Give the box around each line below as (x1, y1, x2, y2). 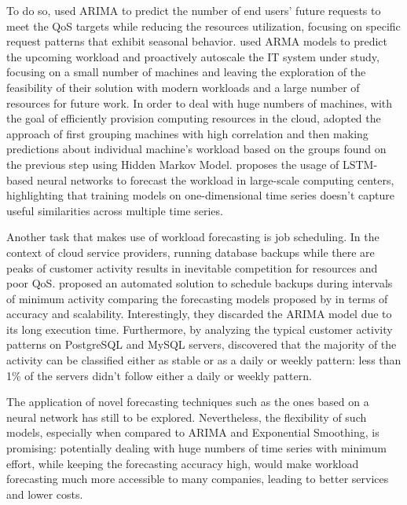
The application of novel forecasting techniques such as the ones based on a (6, 393, 369, 410)
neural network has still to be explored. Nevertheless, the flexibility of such (6, 408, 367, 425)
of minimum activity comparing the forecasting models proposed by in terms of (6, 290, 388, 306)
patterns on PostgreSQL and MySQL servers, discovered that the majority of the (6, 336, 397, 353)
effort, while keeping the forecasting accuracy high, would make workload (6, 455, 359, 471)
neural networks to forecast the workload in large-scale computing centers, (36, 171, 394, 188)
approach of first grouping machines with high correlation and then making (6, 125, 368, 141)
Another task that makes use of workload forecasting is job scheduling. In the (6, 229, 379, 245)
